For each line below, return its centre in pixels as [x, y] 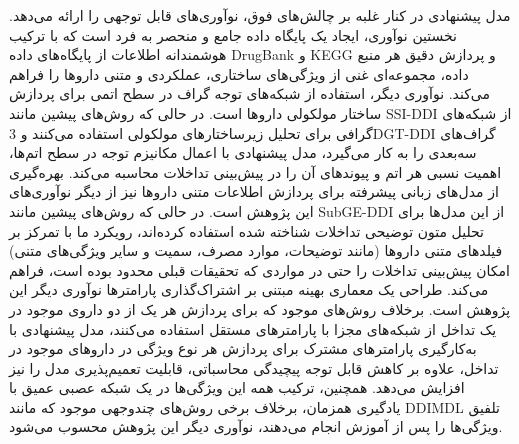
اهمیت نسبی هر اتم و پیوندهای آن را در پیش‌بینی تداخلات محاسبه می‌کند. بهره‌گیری [255, 171]
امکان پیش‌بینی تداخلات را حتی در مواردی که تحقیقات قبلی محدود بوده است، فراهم [259, 269]
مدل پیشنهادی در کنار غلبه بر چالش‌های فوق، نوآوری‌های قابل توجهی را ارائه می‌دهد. [260, 15]
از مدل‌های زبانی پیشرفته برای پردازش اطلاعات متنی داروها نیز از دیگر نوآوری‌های [254, 191]
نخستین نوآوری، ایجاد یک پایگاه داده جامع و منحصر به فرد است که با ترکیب [233, 34]
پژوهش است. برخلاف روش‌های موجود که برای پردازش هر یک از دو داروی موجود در [260, 308]
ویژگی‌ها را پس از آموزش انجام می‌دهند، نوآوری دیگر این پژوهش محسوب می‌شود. [256, 426]
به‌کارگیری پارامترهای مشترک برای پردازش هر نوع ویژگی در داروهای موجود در [243, 348]
